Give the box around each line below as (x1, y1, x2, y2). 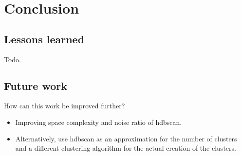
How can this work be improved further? (4, 101, 125, 111)
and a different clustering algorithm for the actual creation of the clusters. (15, 143, 236, 153)
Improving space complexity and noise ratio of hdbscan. (15, 117, 182, 127)
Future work (4, 78, 68, 93)
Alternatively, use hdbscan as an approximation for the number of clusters (15, 133, 237, 143)
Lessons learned (4, 31, 85, 46)
